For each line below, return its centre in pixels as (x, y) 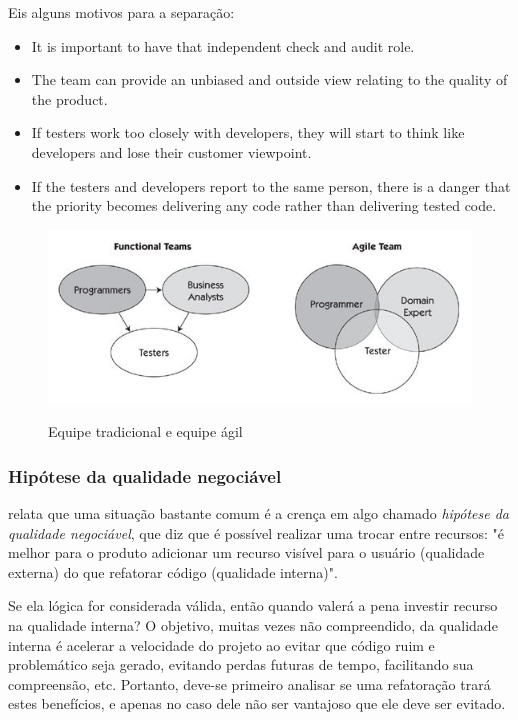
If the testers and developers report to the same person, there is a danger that (271, 185)
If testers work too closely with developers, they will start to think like (248, 132)
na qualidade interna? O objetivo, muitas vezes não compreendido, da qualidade (253, 625)
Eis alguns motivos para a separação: (121, 12)
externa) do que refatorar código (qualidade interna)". (173, 571)
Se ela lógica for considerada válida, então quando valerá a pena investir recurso (253, 605)
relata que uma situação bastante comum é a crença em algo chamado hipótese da (258, 513)
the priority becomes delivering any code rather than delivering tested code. (264, 205)
